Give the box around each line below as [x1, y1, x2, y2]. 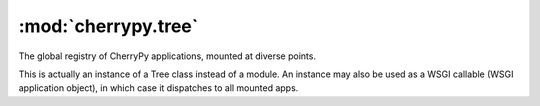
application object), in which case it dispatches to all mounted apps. [18, 82, 299, 94]
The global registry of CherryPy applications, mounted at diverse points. [18, 50, 317, 62]
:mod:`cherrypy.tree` [18, 15, 199, 37]
